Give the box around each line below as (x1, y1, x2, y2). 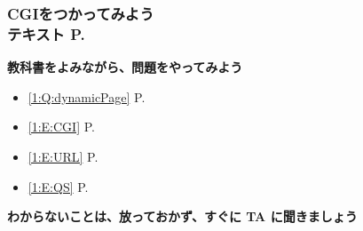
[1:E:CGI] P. (28, 117, 95, 136)
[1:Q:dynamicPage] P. (28, 87, 146, 106)
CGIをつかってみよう (7, 2, 154, 24)
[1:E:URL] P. (28, 147, 99, 165)
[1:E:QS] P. (28, 177, 89, 195)
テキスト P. (7, 22, 85, 44)
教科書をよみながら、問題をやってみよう (7, 58, 243, 76)
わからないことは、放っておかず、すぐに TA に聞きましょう (7, 207, 358, 226)
